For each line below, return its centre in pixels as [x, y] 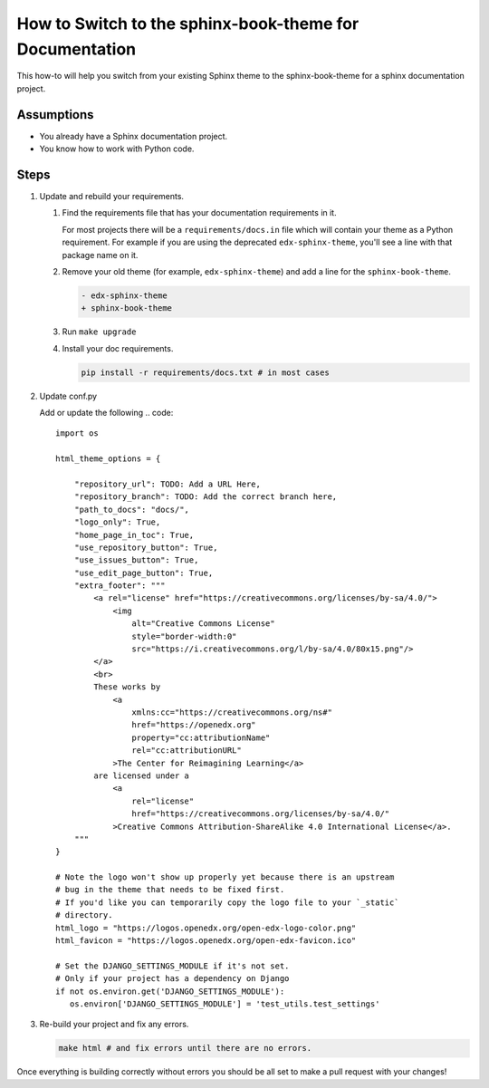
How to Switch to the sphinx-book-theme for [188, 24]
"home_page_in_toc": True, [134, 535]
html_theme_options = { [108, 459]
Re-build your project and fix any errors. [114, 1025]
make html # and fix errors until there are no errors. [185, 1048]
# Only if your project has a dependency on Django [173, 979]
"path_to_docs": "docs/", [132, 509]
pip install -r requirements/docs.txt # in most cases [205, 372]
